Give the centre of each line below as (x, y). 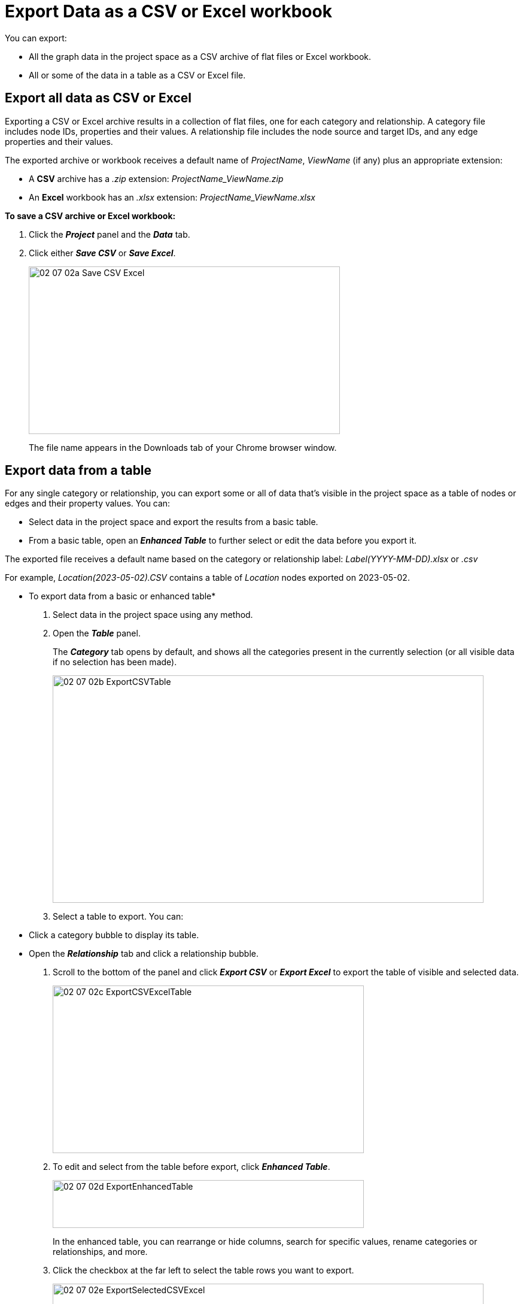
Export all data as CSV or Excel (98, 98)
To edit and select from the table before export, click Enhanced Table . (191, 1167)
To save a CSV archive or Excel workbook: (90, 216)
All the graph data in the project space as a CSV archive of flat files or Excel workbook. (200, 56)
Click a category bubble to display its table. (114, 935)
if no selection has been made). (115, 662)
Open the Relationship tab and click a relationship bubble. (144, 954)
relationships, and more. (100, 1252)
